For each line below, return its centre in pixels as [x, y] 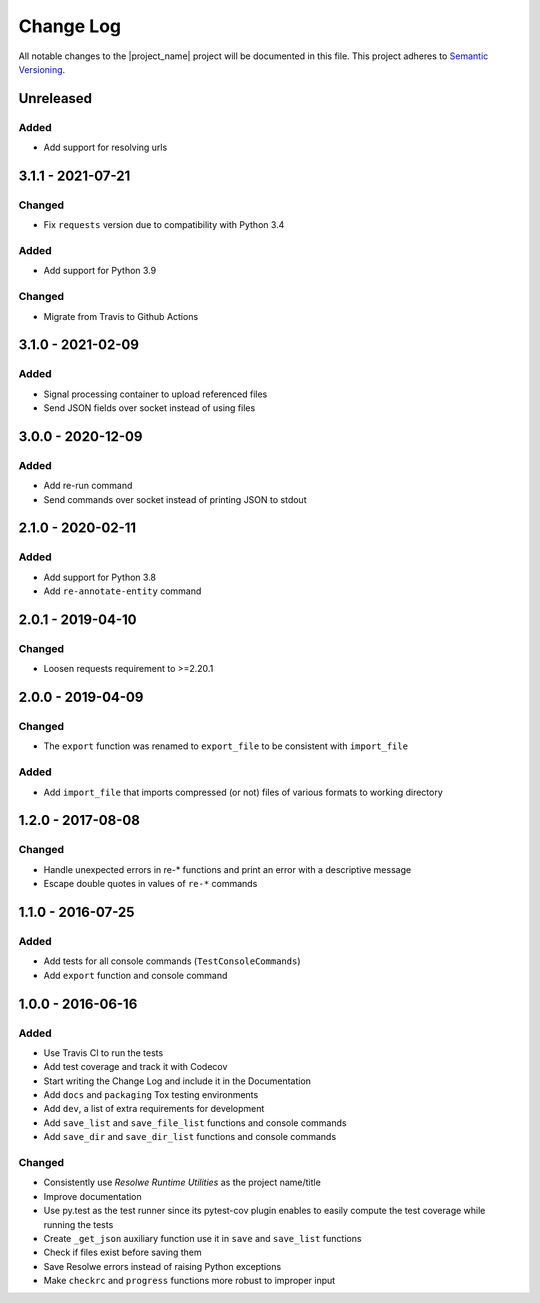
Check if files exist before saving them [122, 1252]
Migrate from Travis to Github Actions [121, 316]
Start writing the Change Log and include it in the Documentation [177, 1081]
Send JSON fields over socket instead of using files [149, 408]
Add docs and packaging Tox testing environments [151, 1095]
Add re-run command [88, 486]
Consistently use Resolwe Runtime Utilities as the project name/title [182, 1182]
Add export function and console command [135, 975]
